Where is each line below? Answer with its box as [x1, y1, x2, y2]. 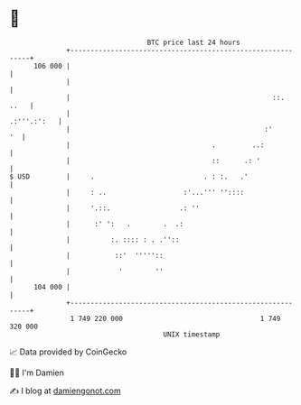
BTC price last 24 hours [146, 38, 241, 47]
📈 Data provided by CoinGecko [9, 346, 127, 357]
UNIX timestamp [163, 329, 221, 339]
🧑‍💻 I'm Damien [9, 367, 65, 378]
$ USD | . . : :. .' [9, 171, 249, 181]
